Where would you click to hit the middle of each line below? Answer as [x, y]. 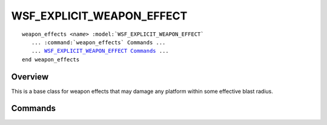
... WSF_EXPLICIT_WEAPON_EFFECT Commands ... [100, 51]
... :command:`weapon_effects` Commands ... [98, 42]
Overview [30, 77]
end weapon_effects [51, 59]
